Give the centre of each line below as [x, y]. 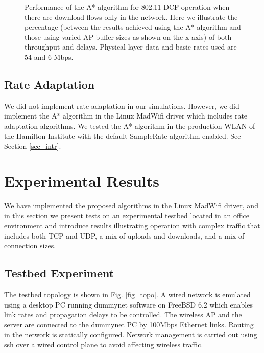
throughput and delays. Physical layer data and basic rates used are [131, 47]
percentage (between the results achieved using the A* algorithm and [133, 27]
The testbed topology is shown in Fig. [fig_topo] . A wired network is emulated [127, 295]
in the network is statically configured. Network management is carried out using [131, 334]
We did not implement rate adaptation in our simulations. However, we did [122, 105]
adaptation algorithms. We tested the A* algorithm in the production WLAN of [130, 125]
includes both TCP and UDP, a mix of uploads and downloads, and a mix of [124, 235]
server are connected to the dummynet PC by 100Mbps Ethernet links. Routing [129, 324]
